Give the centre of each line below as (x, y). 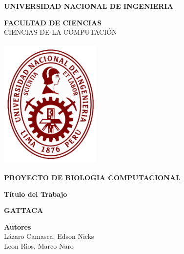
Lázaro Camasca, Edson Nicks (49, 236)
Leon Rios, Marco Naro (39, 246)
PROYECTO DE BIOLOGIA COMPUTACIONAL (92, 178)
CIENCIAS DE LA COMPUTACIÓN (61, 32)
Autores (18, 226)
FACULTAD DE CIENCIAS (53, 22)
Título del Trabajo (36, 194)
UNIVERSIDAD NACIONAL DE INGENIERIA (89, 6)
